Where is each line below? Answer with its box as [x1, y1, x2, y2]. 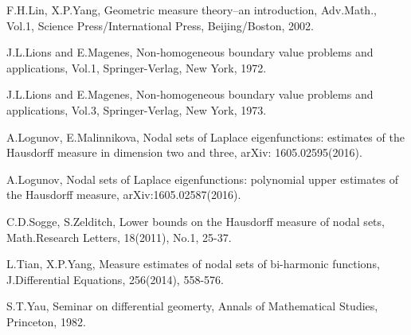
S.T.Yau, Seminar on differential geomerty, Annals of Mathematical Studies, [6, 298, 378, 314]
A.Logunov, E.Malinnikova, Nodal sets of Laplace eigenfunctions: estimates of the [6, 128, 405, 145]
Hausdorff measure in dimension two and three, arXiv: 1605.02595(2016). [6, 144, 362, 161]
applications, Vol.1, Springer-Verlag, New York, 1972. [6, 59, 267, 76]
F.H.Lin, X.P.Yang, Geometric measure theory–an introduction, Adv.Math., [6, 2, 377, 18]
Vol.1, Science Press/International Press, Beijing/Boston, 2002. [6, 17, 314, 33]
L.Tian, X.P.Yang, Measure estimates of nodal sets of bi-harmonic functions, [6, 255, 380, 272]
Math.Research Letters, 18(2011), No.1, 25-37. [6, 228, 232, 245]
